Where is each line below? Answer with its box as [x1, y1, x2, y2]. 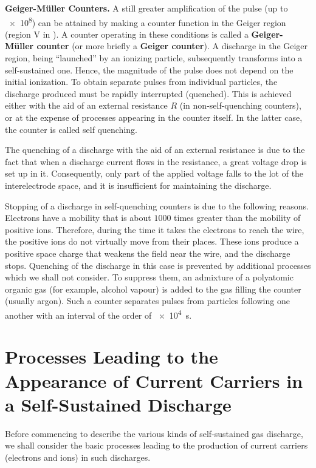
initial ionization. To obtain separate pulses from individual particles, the [5, 75, 278, 88]
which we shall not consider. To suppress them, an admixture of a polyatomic [5, 271, 294, 283]
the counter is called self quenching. [5, 123, 137, 135]
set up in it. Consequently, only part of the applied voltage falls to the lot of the [5, 167, 304, 180]
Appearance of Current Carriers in [5, 368, 303, 393]
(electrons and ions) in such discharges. [5, 450, 151, 463]
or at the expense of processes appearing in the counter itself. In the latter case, [5, 111, 303, 123]
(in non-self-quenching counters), [179, 99, 301, 112]
